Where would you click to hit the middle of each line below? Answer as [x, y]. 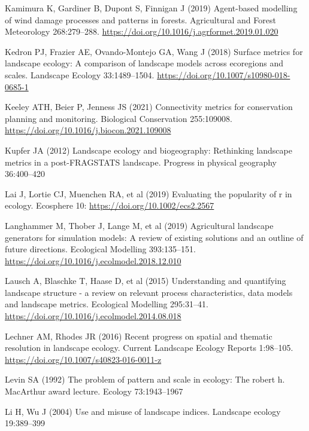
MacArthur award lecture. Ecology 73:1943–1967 [94, 391]
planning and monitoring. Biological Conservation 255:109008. [119, 118]
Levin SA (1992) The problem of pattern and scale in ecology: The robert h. [145, 379]
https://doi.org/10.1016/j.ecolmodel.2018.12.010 [93, 260]
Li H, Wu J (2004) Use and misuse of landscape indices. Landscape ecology [143, 411]
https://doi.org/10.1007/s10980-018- [224, 74]
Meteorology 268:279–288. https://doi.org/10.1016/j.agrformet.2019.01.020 [142, 31]
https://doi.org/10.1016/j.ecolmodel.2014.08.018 [93, 316]
